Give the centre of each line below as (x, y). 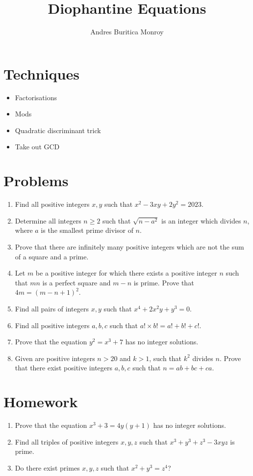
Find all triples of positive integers (67, 441)
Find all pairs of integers (52, 308)
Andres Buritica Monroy (127, 32)
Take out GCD (37, 147)
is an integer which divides (201, 220)
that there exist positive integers (64, 368)
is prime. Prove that (164, 282)
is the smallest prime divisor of (87, 230)
